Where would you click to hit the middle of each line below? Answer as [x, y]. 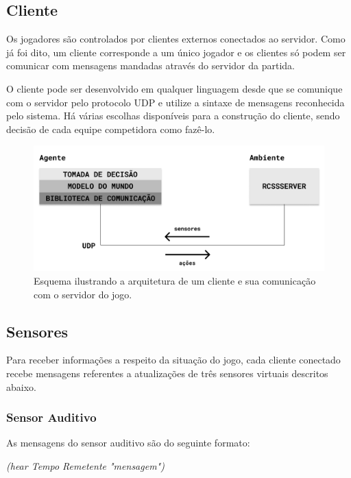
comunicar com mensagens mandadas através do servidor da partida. [150, 65]
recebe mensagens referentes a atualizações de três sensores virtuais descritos [167, 373]
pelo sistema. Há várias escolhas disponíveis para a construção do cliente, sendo [173, 116]
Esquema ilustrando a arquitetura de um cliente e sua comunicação [175, 280]
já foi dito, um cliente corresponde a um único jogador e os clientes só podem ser [176, 52]
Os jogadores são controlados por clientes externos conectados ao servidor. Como [176, 39]
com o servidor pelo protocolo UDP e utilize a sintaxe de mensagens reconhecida [175, 102]
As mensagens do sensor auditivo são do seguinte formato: [128, 443]
